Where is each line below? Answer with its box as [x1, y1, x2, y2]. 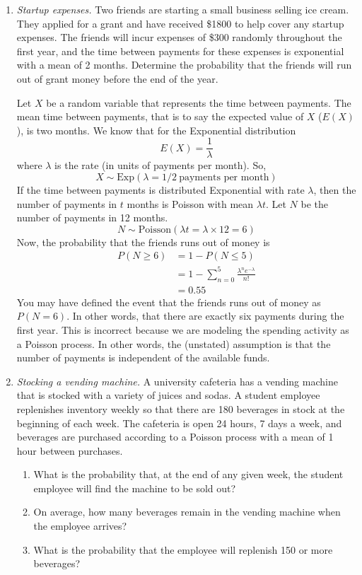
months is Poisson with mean [127, 196, 254, 211]
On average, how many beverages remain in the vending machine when [33, 504, 341, 519]
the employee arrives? [33, 518, 127, 533]
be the [300, 196, 329, 211]
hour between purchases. [16, 443, 123, 458]
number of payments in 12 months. [16, 210, 168, 225]
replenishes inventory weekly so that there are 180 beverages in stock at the [16, 401, 345, 416]
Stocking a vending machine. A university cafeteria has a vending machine [16, 373, 338, 388]
